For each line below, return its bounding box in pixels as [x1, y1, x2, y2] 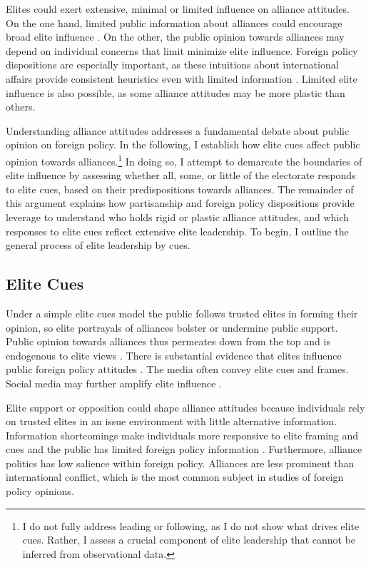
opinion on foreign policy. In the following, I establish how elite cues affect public [6, 137, 360, 152]
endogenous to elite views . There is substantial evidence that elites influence [6, 347, 342, 362]
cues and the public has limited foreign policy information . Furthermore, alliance [6, 442, 362, 457]
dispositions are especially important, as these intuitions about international [6, 57, 339, 72]
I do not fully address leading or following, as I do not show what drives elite [22, 518, 360, 533]
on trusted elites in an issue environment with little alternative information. [6, 414, 337, 429]
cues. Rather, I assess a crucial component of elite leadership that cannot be [22, 532, 356, 547]
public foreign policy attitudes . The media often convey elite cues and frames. [6, 362, 349, 377]
